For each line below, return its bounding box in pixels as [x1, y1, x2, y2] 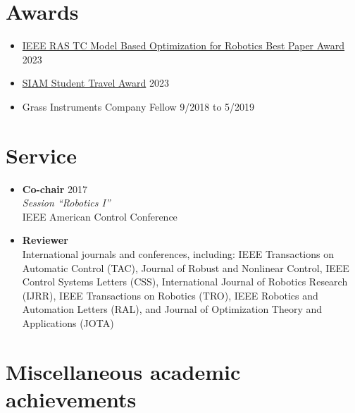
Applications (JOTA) [22, 315, 114, 330]
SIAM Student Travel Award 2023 [22, 75, 169, 90]
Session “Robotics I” [22, 195, 111, 210]
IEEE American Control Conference [22, 209, 177, 223]
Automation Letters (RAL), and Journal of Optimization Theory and [22, 302, 323, 316]
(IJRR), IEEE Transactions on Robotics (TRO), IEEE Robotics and [22, 288, 318, 302]
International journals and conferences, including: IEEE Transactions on [22, 247, 334, 261]
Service [6, 140, 77, 169]
